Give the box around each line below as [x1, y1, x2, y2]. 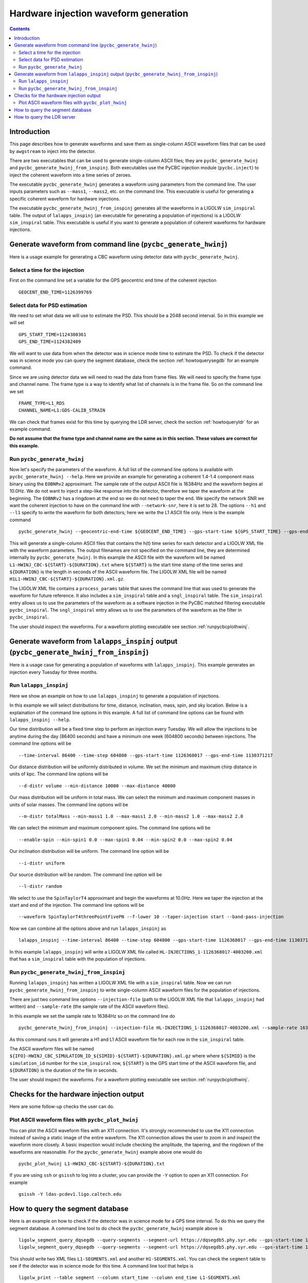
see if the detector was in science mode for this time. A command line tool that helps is [9, 1263, 194, 1269]
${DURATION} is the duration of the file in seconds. [9, 1067, 118, 1074]
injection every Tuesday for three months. [9, 669, 98, 675]
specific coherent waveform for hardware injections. [9, 196, 121, 202]
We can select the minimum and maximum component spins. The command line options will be [9, 825, 210, 831]
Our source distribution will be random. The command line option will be [9, 871, 162, 878]
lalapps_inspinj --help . [9, 716, 71, 723]
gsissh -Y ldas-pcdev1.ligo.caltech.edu [18, 1191, 122, 1197]
